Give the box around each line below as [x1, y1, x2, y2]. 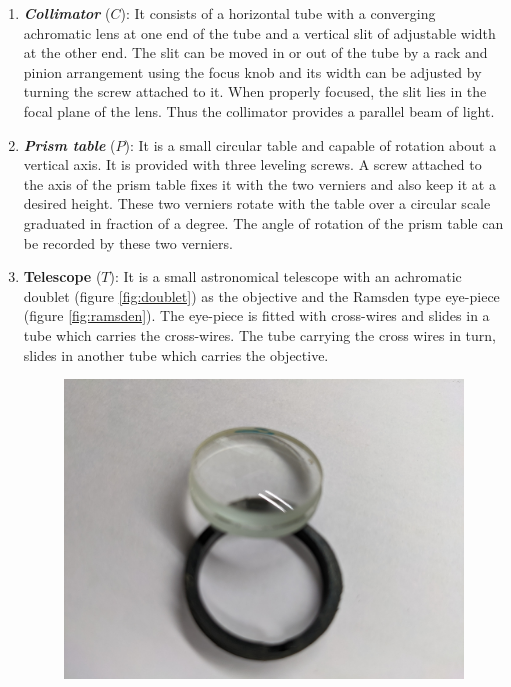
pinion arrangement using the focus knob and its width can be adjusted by [23, 61, 482, 82]
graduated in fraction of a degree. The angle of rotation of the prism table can [23, 212, 504, 233]
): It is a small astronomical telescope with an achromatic [109, 266, 462, 287]
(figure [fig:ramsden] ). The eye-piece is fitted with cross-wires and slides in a [23, 305, 490, 326]
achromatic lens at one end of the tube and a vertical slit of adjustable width [23, 22, 496, 43]
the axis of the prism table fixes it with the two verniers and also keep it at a [23, 173, 496, 194]
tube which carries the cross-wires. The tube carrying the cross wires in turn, [23, 324, 496, 345]
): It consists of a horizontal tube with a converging [120, 3, 436, 23]
